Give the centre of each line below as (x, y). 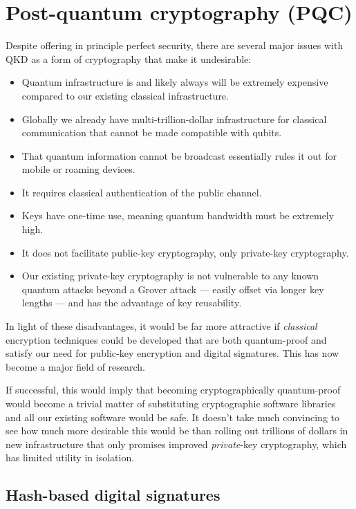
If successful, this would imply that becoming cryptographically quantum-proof (173, 390)
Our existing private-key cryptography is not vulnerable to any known (170, 276)
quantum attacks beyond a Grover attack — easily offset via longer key (173, 289)
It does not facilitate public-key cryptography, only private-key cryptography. (185, 252)
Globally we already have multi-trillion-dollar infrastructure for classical (174, 119)
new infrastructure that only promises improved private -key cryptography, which (176, 444)
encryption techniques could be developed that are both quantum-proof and (166, 339)
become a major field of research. (76, 366)
